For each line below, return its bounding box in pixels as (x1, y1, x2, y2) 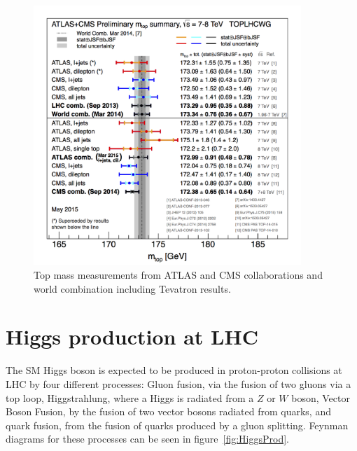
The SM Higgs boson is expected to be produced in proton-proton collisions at (6, 363, 342, 377)
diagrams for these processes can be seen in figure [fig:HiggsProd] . (6, 431, 290, 446)
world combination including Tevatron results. (34, 281, 231, 296)
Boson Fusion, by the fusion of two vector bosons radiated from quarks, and (6, 404, 331, 419)
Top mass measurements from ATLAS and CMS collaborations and (34, 268, 323, 282)
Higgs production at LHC (6, 322, 258, 351)
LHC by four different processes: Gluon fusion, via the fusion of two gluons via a (6, 376, 351, 391)
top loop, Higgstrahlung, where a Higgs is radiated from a (6, 390, 254, 405)
